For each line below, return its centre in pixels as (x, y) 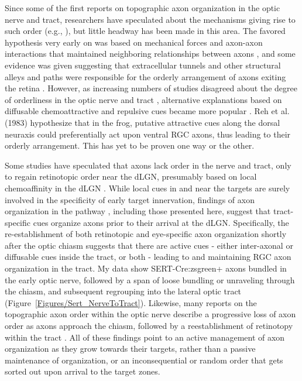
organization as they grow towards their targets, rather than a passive (130, 349)
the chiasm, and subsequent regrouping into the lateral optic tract (123, 291)
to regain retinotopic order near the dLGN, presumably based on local (131, 176)
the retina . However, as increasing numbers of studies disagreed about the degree (151, 88)
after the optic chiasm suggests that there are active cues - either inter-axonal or (149, 245)
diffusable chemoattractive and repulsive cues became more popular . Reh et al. (147, 111)
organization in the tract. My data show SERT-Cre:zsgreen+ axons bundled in (146, 268)
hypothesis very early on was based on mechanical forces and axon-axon (134, 42)
